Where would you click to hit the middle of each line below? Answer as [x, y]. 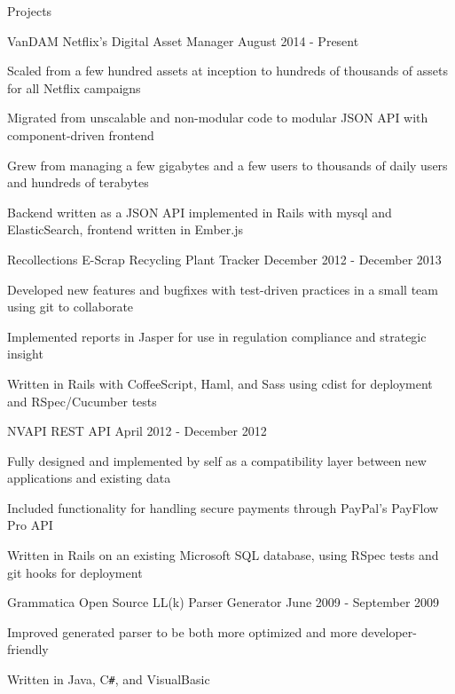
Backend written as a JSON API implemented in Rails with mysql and [200, 212]
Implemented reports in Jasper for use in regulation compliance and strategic [217, 336]
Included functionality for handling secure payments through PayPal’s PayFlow [223, 507]
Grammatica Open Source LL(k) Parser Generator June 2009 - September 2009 [224, 602]
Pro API [30, 525]
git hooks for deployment [75, 572]
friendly [28, 649]
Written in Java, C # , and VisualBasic [109, 679]
